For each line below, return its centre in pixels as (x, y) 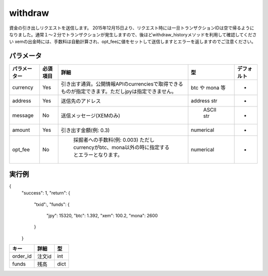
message (23, 115)
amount (21, 130)
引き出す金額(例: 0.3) (85, 130)
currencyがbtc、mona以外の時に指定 (116, 148)
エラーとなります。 (100, 155)
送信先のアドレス (81, 101)
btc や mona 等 (208, 88)
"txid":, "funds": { (52, 204)
